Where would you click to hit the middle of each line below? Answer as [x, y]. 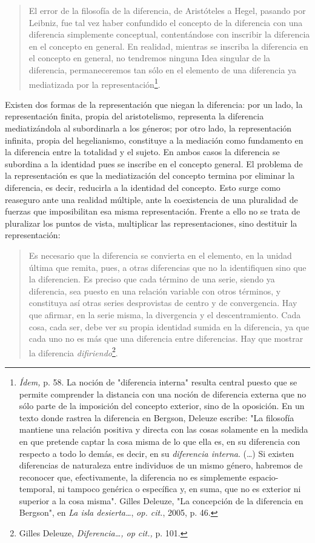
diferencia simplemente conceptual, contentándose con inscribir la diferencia [169, 34]
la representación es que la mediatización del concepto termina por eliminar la [150, 175]
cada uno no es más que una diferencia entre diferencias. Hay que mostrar [166, 338]
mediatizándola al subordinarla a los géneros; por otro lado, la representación [148, 128]
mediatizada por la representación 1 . [94, 83]
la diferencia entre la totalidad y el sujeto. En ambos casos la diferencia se [142, 152]
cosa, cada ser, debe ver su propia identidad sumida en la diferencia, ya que [169, 326]
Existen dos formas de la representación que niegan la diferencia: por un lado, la [154, 104]
